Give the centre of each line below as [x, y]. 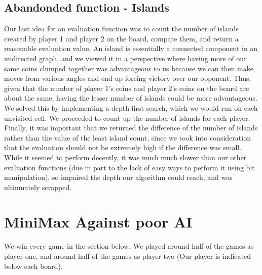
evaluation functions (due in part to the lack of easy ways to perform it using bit [129, 167]
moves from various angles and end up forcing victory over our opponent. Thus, [128, 78]
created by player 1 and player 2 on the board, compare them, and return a [121, 38]
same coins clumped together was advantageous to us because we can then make [129, 68]
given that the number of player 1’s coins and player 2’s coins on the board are [127, 88]
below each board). [33, 266]
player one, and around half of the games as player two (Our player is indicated [127, 256]
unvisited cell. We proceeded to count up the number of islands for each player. [127, 118]
